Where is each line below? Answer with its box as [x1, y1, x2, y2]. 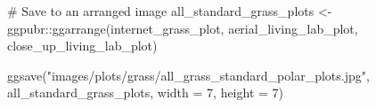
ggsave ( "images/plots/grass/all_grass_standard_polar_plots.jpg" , [7, 66, 370, 84]
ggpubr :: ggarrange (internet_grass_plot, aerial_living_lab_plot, [7, 19, 358, 37]
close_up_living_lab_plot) [7, 36, 158, 55]
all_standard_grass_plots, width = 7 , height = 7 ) [7, 83, 284, 102]
